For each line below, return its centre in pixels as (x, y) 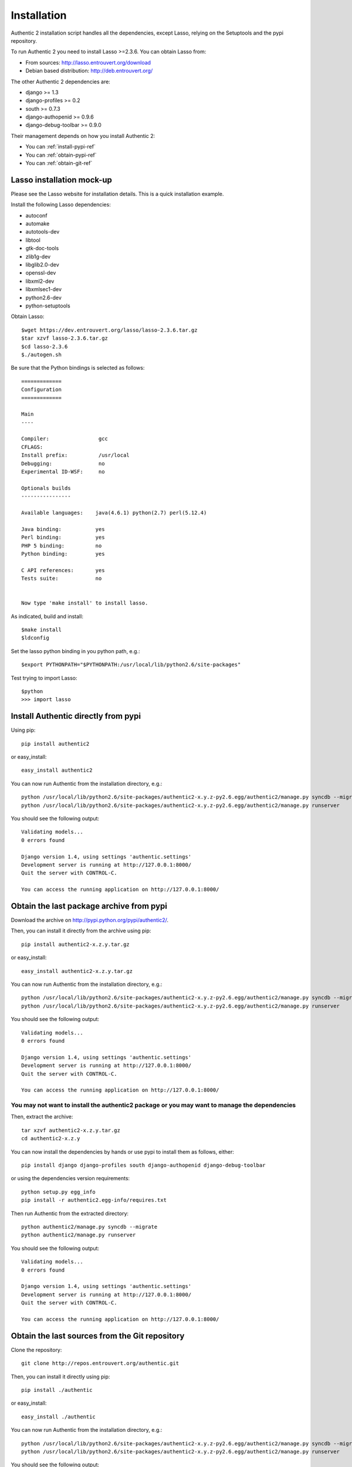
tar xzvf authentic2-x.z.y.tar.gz (71, 1130)
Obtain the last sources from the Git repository (98, 1336)
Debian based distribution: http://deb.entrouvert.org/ (89, 71)
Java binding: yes (63, 529)
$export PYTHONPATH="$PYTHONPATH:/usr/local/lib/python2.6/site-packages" (131, 665)
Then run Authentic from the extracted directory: (70, 1213)
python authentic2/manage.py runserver (79, 1235)
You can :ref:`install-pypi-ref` (61, 147)
